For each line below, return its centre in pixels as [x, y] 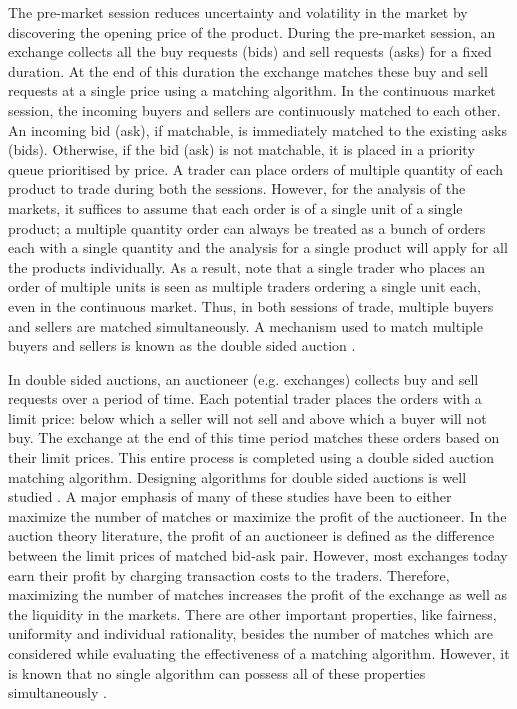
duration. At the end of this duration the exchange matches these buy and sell [248, 70]
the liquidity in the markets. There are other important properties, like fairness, [252, 613]
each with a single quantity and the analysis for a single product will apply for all [258, 247]
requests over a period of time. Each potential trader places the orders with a [245, 398]
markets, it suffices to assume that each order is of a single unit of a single [235, 207]
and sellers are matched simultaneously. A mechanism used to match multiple [245, 325]
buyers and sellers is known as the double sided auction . [182, 345]
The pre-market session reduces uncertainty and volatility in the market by [238, 12]
